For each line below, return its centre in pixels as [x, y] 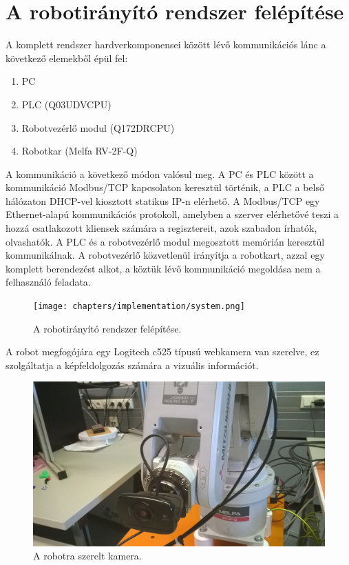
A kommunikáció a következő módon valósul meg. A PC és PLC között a [160, 174]
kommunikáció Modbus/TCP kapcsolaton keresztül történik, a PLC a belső [165, 187]
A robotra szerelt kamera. [87, 556]
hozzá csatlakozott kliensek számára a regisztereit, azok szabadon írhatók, [161, 228]
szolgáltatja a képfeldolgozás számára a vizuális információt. [132, 365]
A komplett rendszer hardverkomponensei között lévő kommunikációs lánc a [166, 44]
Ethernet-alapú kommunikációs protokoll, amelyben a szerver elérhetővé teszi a [172, 214]
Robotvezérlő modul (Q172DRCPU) [98, 127]
